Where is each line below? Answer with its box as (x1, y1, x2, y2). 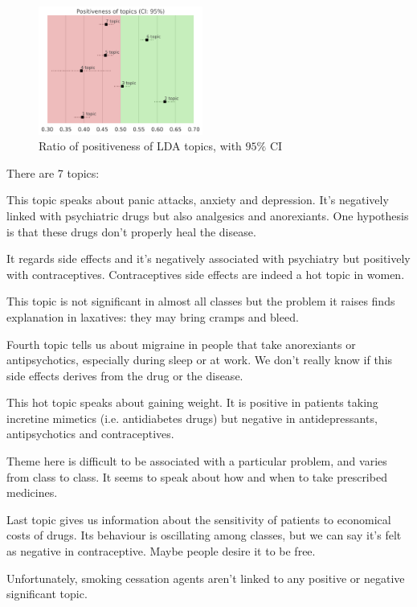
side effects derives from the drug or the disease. (6, 367, 243, 383)
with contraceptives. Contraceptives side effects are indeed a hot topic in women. (6, 265, 405, 282)
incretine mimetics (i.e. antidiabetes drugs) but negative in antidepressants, (6, 409, 378, 426)
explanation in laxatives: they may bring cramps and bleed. (6, 308, 299, 325)
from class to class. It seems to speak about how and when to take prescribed (6, 468, 387, 485)
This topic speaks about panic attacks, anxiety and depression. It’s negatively (6, 191, 389, 208)
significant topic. (6, 585, 88, 602)
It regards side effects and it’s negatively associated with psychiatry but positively (6, 250, 411, 267)
